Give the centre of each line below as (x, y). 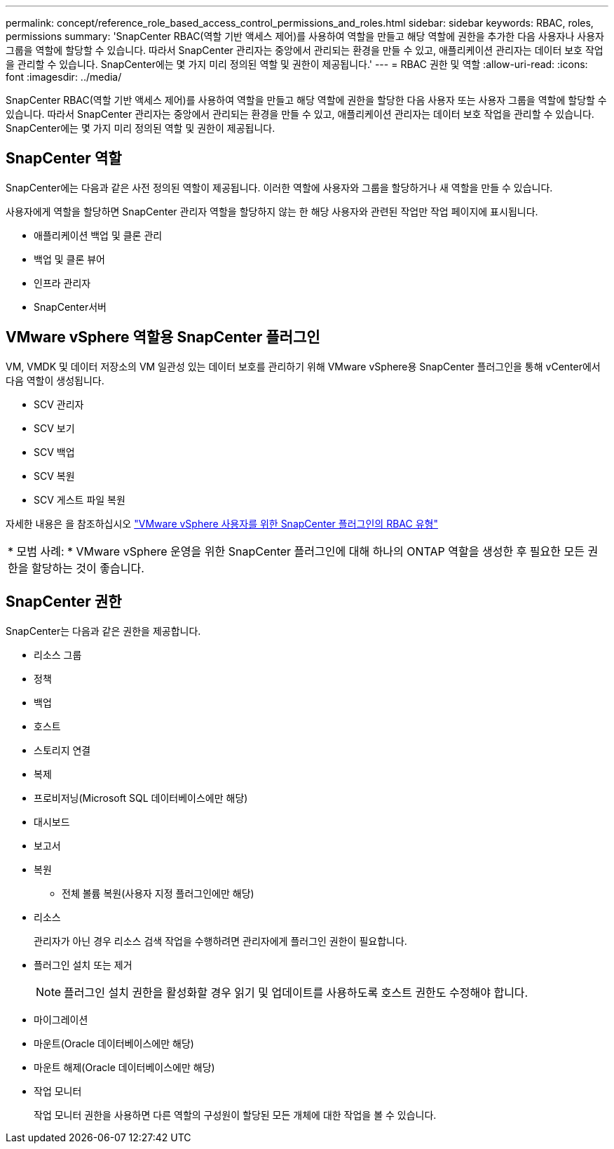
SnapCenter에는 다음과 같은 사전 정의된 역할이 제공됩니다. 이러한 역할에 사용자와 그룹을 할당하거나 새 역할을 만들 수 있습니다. (279, 187)
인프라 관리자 (62, 283)
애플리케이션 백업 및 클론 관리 (98, 235)
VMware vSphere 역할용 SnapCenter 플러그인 (163, 337)
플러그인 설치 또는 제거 (83, 965)
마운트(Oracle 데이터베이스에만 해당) (114, 1043)
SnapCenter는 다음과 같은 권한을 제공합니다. (103, 631)
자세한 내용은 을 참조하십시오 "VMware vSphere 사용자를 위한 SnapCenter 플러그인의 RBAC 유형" (222, 523)
